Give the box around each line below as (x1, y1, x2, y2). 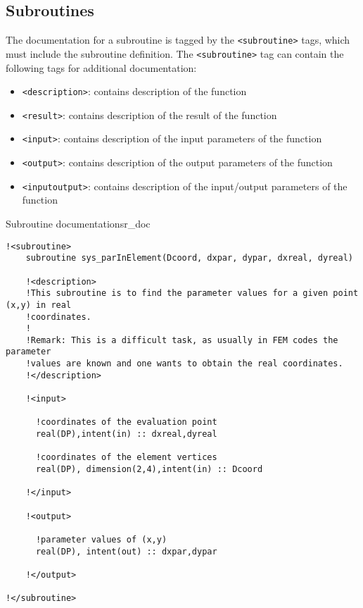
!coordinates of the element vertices (35, 452, 217, 463)
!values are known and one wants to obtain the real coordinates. (25, 359, 343, 369)
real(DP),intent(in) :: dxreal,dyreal (35, 429, 217, 440)
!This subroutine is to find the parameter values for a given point (25, 288, 359, 299)
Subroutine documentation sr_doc (6, 216, 151, 230)
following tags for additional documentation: (6, 60, 197, 75)
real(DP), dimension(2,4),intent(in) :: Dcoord (35, 464, 263, 475)
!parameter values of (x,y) (35, 534, 167, 545)
